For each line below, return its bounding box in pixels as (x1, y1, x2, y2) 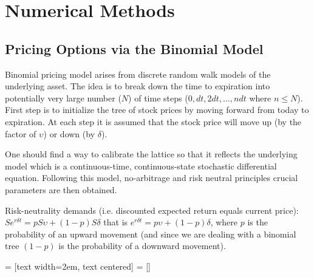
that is (103, 216, 128, 228)
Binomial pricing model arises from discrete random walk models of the (5, 67, 271, 80)
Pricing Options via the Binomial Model (5, 39, 264, 58)
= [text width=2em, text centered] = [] (5, 259, 151, 272)
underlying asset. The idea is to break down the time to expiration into (5, 80, 270, 92)
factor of (5, 127, 36, 140)
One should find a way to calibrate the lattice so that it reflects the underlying (5, 148, 298, 160)
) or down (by (43, 127, 95, 140)
